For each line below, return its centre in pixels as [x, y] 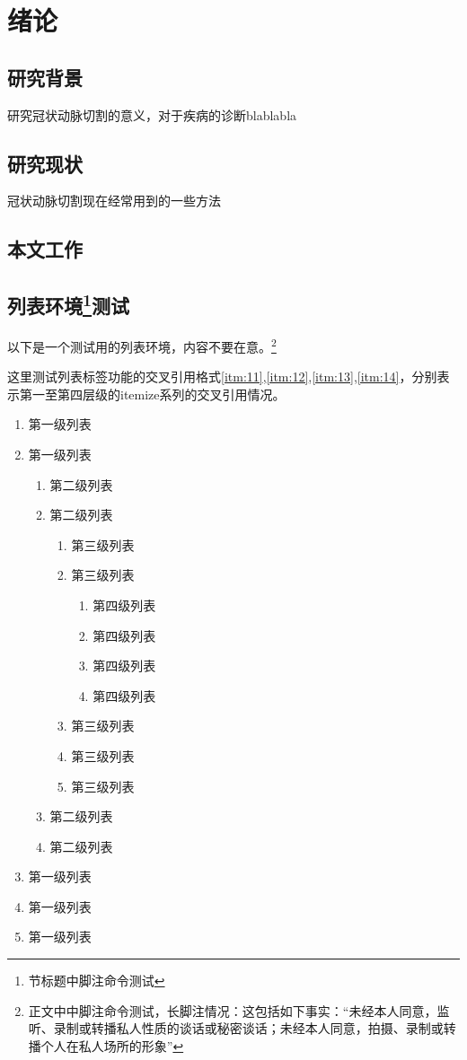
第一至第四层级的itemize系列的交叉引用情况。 [152, 394]
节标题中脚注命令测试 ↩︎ [97, 981]
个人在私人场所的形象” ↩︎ [112, 1045]
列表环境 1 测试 [69, 304]
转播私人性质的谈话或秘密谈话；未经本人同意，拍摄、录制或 [267, 1028]
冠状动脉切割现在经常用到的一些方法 [114, 201]
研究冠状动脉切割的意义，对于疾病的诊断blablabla [152, 114]
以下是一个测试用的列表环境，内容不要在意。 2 [142, 345]
